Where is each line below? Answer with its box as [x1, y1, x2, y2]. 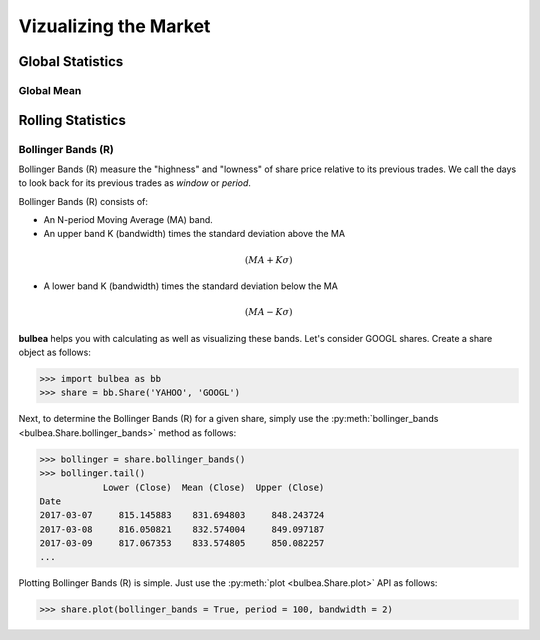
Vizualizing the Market [18, 15, 211, 37]
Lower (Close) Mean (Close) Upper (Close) [102, 481, 325, 493]
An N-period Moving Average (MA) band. [43, 214, 214, 226]
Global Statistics [18, 53, 124, 70]
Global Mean [18, 83, 82, 97]
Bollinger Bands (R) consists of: [18, 195, 149, 207]
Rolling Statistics [18, 111, 127, 129]
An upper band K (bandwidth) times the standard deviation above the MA [43, 228, 345, 240]
